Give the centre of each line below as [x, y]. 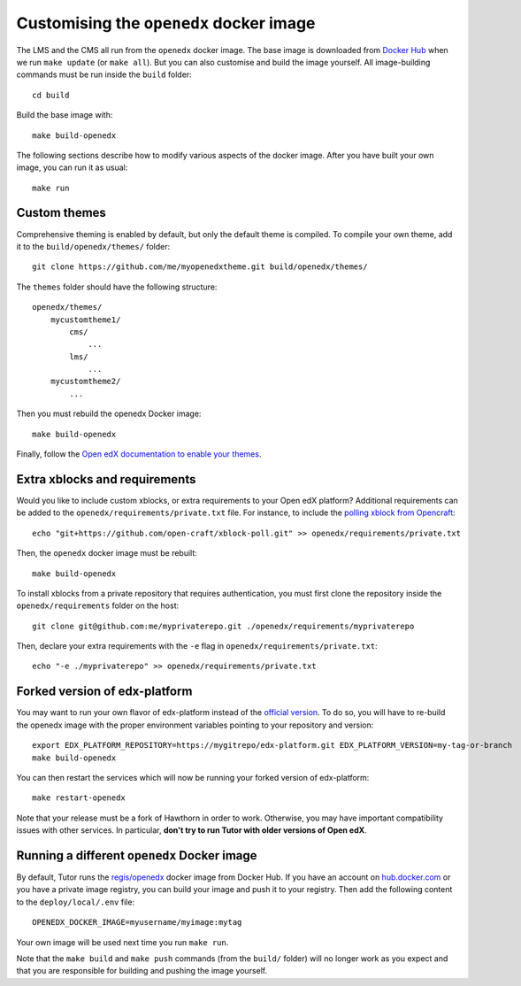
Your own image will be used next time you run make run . [123, 942]
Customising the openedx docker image [166, 23]
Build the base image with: [65, 115]
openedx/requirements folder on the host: [98, 605]
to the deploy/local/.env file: [76, 902]
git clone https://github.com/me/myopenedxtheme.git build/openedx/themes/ [200, 267]
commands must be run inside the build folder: [104, 74]
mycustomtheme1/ [85, 320]
